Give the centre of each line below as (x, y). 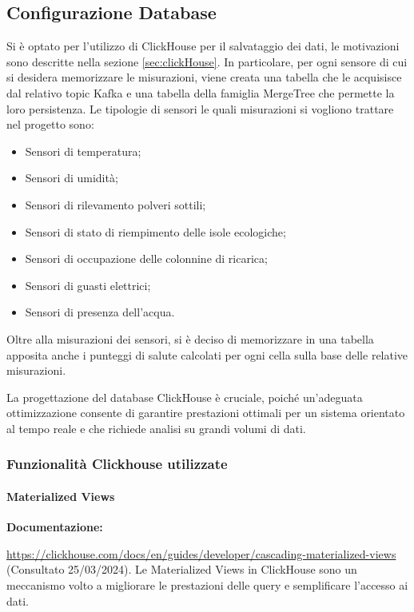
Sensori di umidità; (72, 178)
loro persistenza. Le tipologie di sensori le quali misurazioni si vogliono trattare (200, 108)
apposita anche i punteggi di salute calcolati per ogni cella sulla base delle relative (207, 354)
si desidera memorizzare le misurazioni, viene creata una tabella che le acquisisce (204, 77)
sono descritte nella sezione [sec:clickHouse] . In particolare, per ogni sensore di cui (207, 61)
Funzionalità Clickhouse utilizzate (117, 464)
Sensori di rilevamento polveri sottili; (115, 204)
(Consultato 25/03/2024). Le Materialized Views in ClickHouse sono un (182, 569)
